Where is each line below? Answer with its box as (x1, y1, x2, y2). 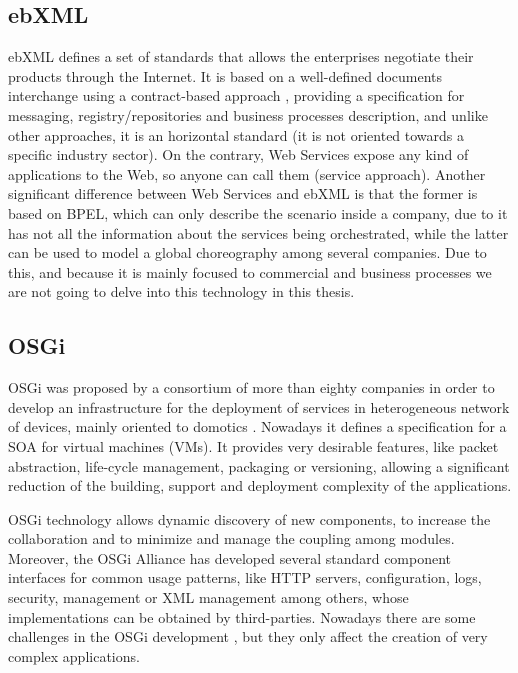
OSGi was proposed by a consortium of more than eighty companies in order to (8, 377, 495, 398)
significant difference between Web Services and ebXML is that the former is (8, 183, 478, 204)
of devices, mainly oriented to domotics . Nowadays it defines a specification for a (8, 416, 507, 437)
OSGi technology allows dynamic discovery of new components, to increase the (8, 508, 491, 529)
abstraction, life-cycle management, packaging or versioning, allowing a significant (8, 455, 510, 476)
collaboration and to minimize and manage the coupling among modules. (8, 528, 455, 549)
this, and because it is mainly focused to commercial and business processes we (8, 261, 492, 282)
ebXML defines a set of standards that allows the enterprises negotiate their (8, 46, 474, 67)
